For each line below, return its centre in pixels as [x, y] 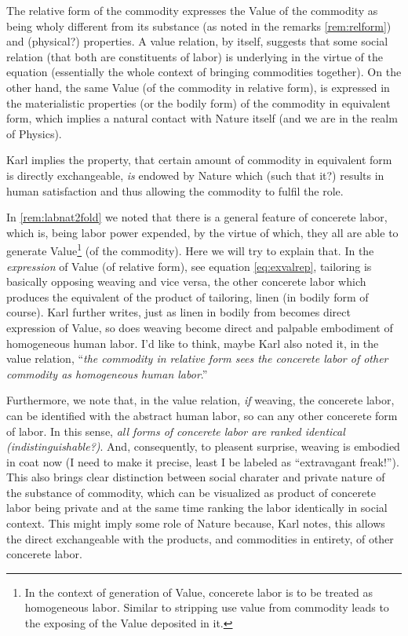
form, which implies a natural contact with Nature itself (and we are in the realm [202, 118]
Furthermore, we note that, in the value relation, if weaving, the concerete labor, [200, 400]
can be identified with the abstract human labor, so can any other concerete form [202, 415]
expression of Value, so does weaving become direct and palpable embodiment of [200, 327]
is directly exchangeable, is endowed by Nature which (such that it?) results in [195, 175]
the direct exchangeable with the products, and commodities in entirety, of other [200, 538]
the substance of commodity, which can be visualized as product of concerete [191, 492]
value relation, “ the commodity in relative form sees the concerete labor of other [197, 358]
